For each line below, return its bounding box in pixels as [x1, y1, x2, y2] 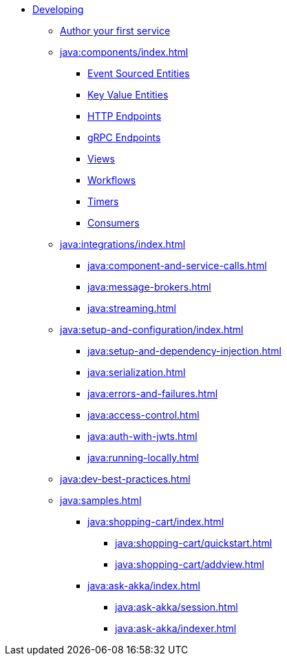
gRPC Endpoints [87, 132, 161, 143]
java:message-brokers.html [87, 281, 211, 293]
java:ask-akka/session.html [115, 601, 238, 613]
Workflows [87, 174, 136, 186]
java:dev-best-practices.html [60, 473, 191, 485]
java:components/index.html [60, 46, 189, 58]
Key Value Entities [87, 89, 169, 101]
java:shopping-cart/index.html [87, 516, 224, 527]
